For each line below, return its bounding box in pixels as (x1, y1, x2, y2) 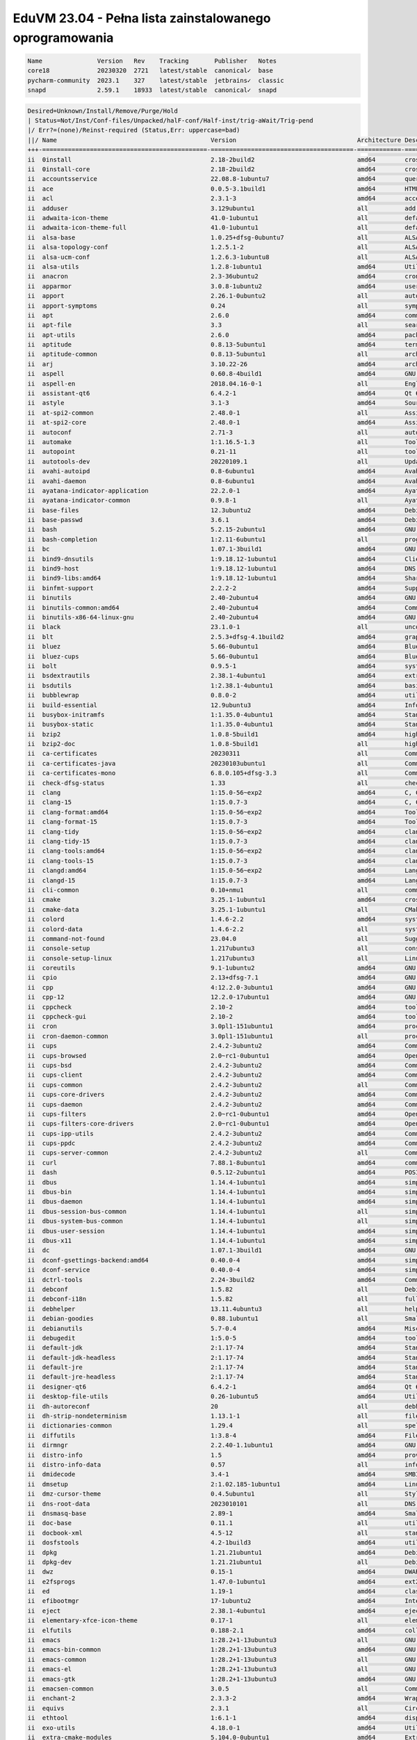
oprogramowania (13, 30, 114, 45)
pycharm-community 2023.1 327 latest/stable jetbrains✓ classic (27, 77, 284, 84)
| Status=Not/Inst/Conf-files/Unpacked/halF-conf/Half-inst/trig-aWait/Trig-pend (27, 117, 314, 125)
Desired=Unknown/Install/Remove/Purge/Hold (27, 106, 179, 115)
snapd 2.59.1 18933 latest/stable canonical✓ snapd (27, 86, 277, 94)
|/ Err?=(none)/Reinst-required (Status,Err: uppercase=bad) (27, 126, 240, 134)
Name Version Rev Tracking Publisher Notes (27, 56, 277, 65)
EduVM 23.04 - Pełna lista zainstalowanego (13, 10, 271, 26)
